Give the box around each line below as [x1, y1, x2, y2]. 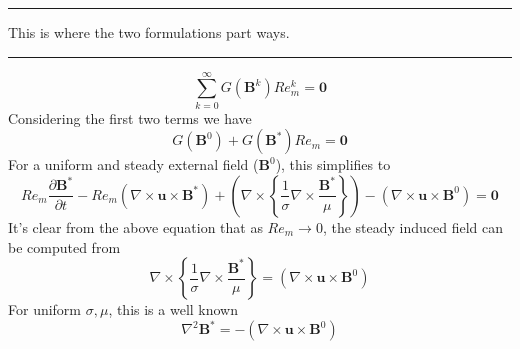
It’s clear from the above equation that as [8, 216, 263, 237]
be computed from [8, 236, 121, 257]
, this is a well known [108, 299, 239, 320]
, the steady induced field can [322, 216, 504, 237]
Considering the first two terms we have [8, 107, 252, 128]
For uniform [8, 299, 82, 320]
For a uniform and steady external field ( [8, 154, 259, 175]
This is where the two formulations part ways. [8, 22, 290, 42]
